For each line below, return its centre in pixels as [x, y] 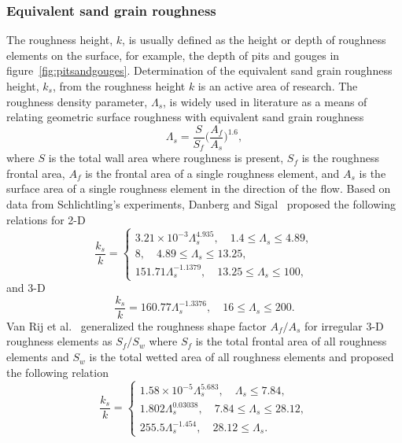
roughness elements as [59, 341]
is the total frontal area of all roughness [291, 341]
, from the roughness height [119, 86]
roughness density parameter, [77, 101]
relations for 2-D [46, 219]
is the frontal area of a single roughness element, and [212, 173]
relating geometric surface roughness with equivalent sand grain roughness [185, 117]
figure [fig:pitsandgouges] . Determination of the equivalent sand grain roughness [199, 70]
